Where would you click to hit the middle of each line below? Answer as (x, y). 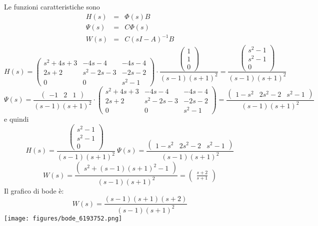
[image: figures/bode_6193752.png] (63, 218)
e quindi (16, 119)
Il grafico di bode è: (34, 190)
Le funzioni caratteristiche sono (52, 6)
